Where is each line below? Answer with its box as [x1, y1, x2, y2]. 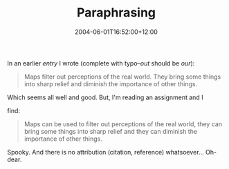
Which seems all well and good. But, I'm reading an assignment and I [7, 93, 203, 101]
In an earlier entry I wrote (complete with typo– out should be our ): [7, 59, 195, 67]
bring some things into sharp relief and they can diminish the [24, 127, 198, 135]
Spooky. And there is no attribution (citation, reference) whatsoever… [7, 148, 204, 156]
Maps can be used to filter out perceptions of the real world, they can [24, 119, 223, 128]
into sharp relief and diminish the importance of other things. [24, 79, 198, 88]
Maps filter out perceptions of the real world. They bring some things [24, 72, 221, 81]
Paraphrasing [76, 5, 156, 21]
